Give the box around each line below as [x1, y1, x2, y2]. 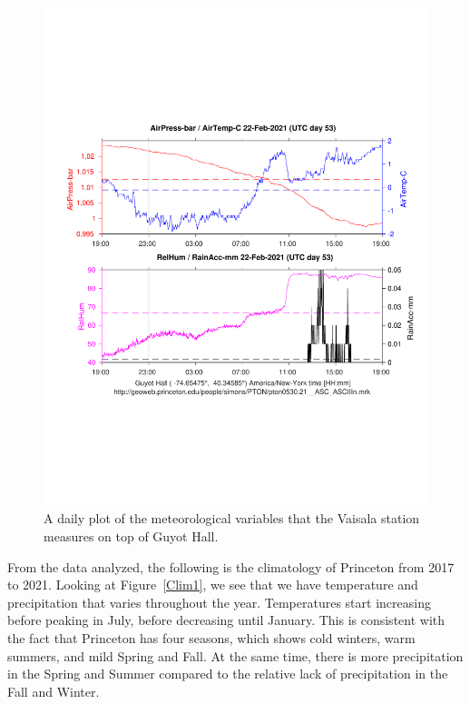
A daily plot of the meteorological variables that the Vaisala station [44, 509, 420, 528]
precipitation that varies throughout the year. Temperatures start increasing [7, 592, 431, 611]
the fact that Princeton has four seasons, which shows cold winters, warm [7, 629, 416, 648]
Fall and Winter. [7, 681, 100, 700]
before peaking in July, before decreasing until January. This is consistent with [7, 610, 446, 630]
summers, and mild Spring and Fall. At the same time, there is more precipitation [7, 646, 464, 665]
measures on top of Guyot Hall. [44, 527, 219, 546]
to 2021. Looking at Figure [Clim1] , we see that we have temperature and [7, 575, 418, 594]
